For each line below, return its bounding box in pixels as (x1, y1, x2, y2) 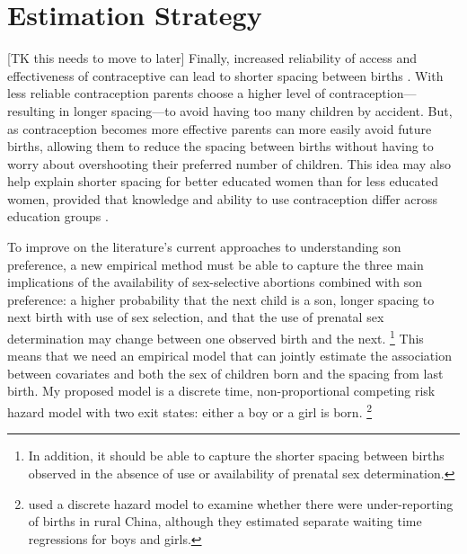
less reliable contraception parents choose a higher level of (7, 84, 325, 103)
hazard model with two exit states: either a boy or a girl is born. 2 (7, 400, 373, 421)
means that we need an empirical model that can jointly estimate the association (7, 346, 452, 365)
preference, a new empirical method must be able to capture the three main (7, 255, 424, 273)
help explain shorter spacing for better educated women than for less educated (7, 172, 439, 191)
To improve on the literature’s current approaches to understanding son (7, 237, 401, 256)
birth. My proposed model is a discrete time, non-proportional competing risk (7, 381, 436, 400)
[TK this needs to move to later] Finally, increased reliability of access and (7, 49, 418, 67)
